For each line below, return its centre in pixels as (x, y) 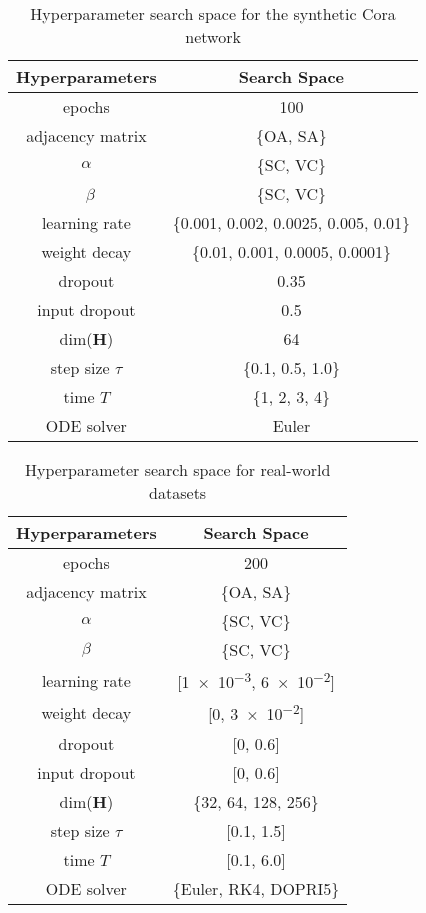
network (213, 36)
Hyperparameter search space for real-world (177, 469)
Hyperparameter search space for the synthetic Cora (213, 13)
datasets (178, 492)
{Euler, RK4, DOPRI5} (256, 888)
